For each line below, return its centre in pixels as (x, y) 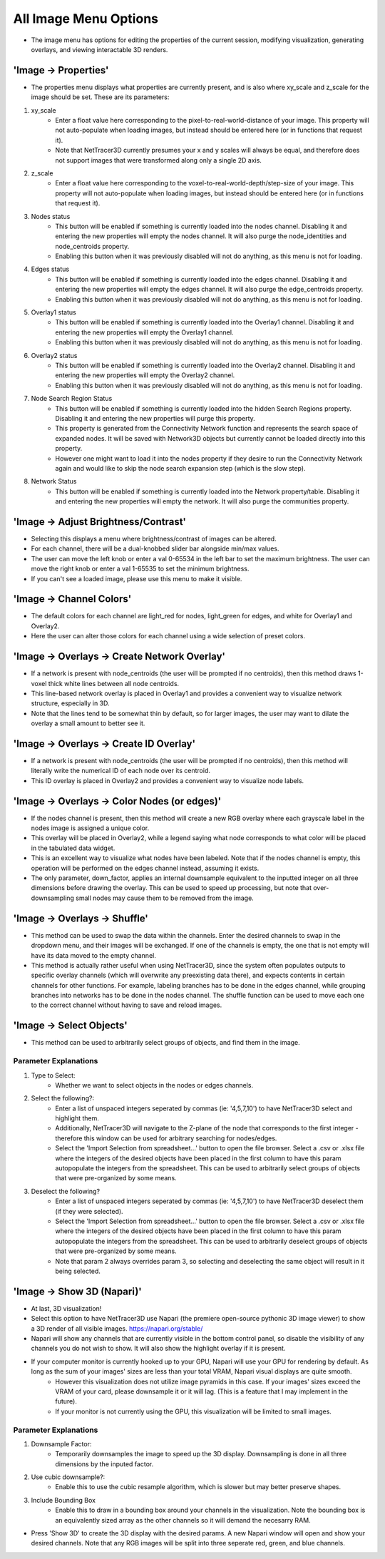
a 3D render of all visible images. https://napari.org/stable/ (117, 1328)
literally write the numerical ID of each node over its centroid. (120, 771)
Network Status (54, 481)
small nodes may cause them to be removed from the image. (165, 898)
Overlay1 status (53, 312)
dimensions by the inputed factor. (104, 1464)
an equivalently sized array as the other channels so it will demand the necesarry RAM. (183, 1520)
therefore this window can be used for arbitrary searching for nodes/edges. (166, 1138)
